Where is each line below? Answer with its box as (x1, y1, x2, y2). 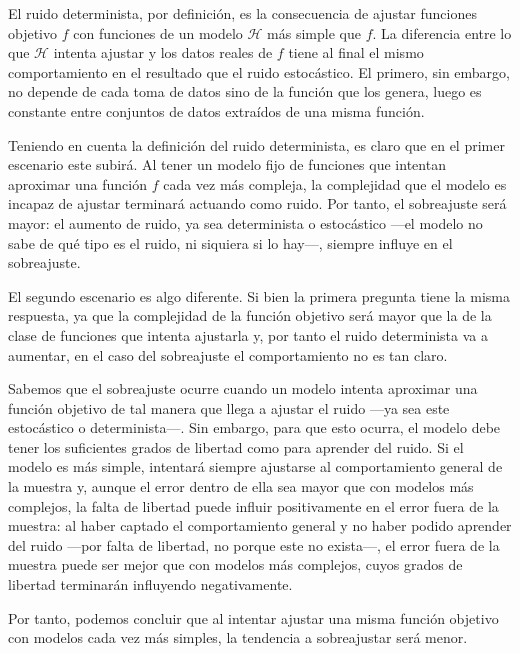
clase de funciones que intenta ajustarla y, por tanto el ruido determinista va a (8, 324, 488, 345)
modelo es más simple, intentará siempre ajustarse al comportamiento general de (8, 456, 503, 477)
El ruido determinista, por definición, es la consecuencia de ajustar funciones (8, 3, 477, 23)
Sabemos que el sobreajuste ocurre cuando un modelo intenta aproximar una (8, 378, 478, 399)
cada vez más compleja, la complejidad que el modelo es (163, 173, 507, 194)
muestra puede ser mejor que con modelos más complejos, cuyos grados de (8, 554, 463, 575)
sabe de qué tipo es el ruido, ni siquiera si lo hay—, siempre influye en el (8, 232, 453, 253)
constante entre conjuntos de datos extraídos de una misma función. (8, 100, 425, 121)
